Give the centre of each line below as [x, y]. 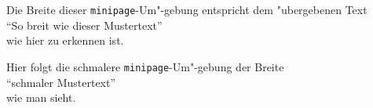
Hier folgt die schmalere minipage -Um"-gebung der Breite [145, 66]
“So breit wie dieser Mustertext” [84, 25]
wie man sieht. [41, 97]
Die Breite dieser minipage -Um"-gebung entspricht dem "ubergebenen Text [187, 9]
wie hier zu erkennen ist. [65, 40]
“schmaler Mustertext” [61, 82]
